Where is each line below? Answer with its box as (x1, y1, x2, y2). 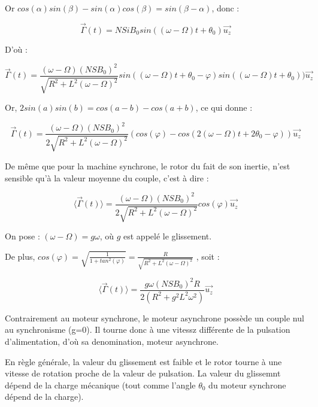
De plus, (5, 250, 35, 262)
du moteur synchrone (208, 378, 286, 391)
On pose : (5, 230, 40, 242)
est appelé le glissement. (123, 230, 212, 242)
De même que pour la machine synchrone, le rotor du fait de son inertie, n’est (5, 159, 290, 172)
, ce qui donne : (195, 101, 253, 114)
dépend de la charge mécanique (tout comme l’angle (5, 378, 196, 391)
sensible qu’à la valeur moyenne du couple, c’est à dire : (5, 171, 209, 184)
